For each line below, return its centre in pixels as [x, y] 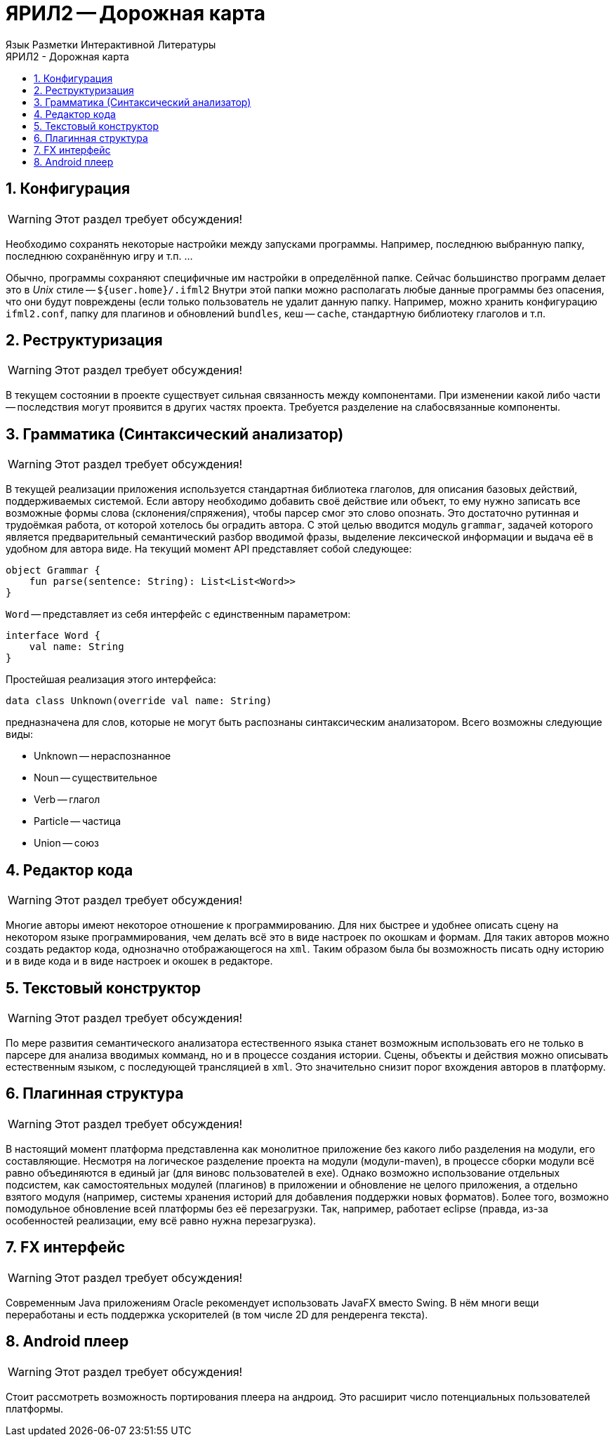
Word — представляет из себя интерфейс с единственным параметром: [178, 614]
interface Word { [53, 636]
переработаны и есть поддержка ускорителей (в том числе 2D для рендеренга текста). [217, 1314]
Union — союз [66, 843]
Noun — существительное [95, 778]
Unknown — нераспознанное [102, 756]
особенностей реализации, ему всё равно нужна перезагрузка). [161, 1220]
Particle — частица [78, 821]
